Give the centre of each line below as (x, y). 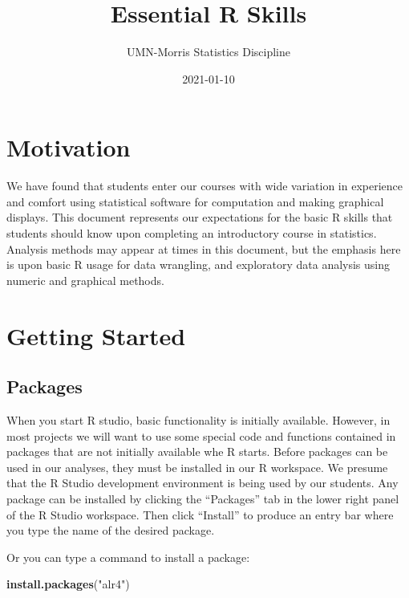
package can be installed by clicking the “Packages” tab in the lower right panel (203, 498)
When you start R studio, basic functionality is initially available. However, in (198, 419)
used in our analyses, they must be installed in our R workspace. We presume (197, 467)
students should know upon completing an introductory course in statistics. (192, 233)
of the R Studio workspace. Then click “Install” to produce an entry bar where (200, 514)
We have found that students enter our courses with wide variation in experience (205, 186)
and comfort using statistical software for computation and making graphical (195, 201)
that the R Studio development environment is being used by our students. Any (202, 483)
